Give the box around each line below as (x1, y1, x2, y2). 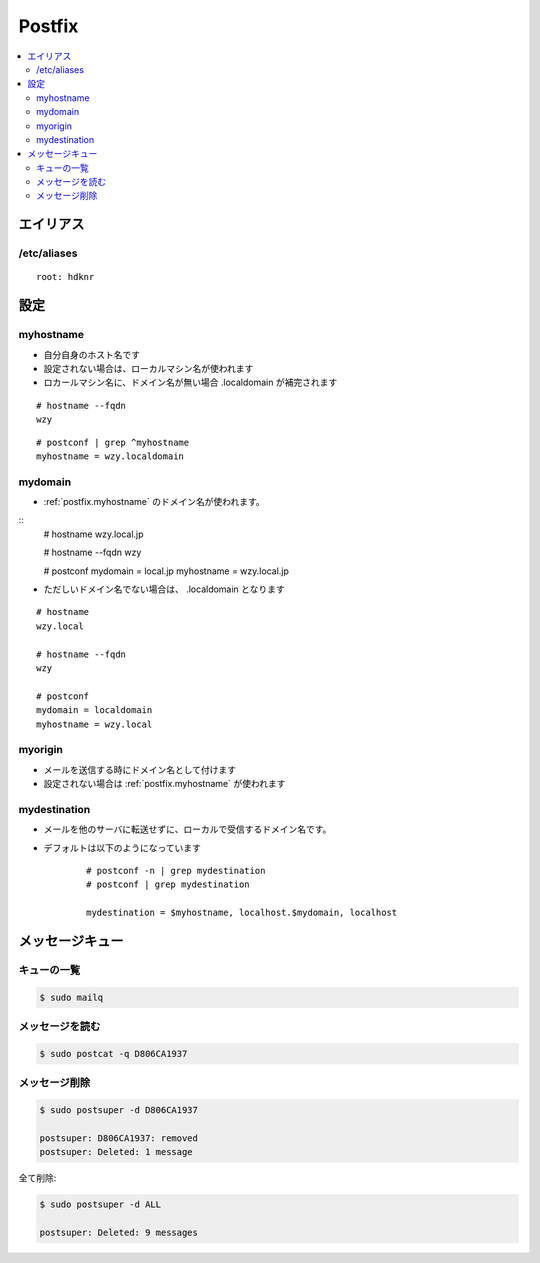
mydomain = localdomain (36, 705, 153, 716)
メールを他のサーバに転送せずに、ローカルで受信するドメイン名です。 (43, 823, 332, 835)
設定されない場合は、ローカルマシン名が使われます (43, 362, 254, 374)
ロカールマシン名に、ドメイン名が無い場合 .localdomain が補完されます (43, 376, 338, 389)
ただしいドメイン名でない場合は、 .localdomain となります (43, 583, 285, 595)
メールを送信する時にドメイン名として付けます (43, 763, 237, 775)
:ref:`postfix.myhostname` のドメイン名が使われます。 (43, 496, 265, 508)
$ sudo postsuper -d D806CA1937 (39, 1105, 199, 1115)
